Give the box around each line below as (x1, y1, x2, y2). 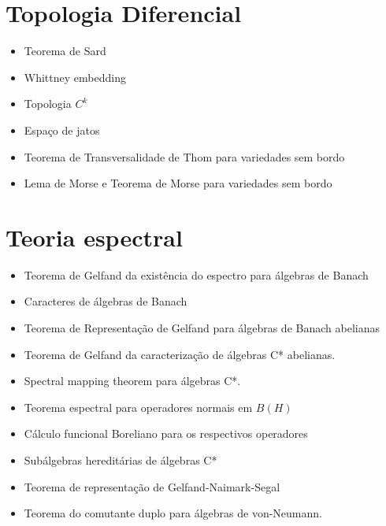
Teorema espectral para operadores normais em (24, 398, 253, 415)
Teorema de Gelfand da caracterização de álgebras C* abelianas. (24, 346, 336, 362)
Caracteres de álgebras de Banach (24, 293, 187, 309)
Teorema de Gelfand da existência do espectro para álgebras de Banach (24, 266, 369, 283)
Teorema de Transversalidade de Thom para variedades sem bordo (24, 148, 345, 165)
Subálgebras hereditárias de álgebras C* (24, 451, 217, 468)
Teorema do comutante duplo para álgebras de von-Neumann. (24, 505, 322, 521)
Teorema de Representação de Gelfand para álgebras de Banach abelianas (24, 320, 380, 335)
